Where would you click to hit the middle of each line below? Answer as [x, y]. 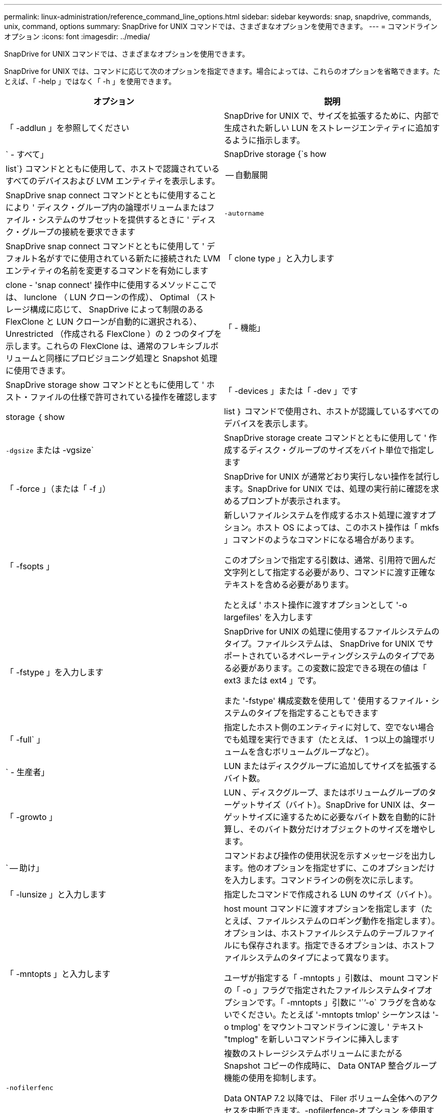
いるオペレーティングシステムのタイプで [350, 656]
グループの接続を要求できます [78, 232]
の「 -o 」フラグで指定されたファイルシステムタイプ [324, 990]
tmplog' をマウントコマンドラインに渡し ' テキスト [328, 1027]
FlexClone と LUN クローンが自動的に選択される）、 [104, 322]
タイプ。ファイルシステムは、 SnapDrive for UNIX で [325, 644]
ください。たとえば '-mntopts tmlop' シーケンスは [335, 1015]
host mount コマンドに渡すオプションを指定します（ [324, 909]
